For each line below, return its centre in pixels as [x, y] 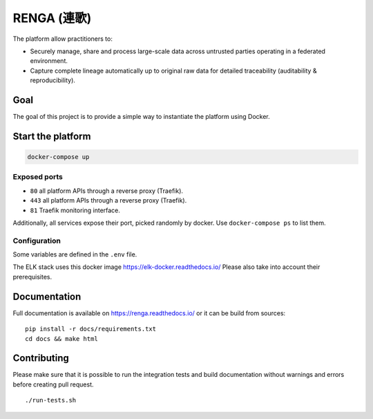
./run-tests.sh [51, 400]
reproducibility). [53, 80]
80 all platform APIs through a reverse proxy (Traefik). [106, 191]
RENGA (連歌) [52, 18]
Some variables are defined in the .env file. [75, 254]
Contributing [41, 359]
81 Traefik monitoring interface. [75, 210]
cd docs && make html [61, 338]
